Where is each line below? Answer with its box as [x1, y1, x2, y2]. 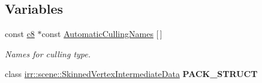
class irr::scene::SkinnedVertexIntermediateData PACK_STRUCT [5, 67, 258, 80]
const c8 [5, 27, 35, 40]
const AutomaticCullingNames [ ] [41, 27, 162, 40]
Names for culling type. [5, 47, 91, 60]
